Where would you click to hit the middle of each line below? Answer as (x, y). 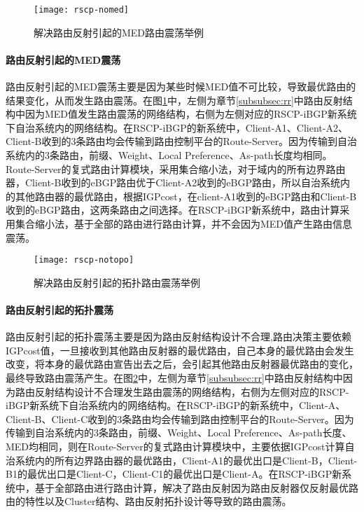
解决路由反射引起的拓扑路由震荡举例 (117, 282)
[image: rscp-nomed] (82, 10)
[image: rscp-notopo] (84, 260)
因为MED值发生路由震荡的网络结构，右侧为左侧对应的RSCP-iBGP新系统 (191, 114)
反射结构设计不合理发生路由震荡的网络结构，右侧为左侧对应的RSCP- (192, 391)
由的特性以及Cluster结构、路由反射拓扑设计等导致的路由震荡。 (149, 501)
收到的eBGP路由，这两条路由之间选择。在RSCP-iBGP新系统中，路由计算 (173, 210)
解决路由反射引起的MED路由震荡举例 (119, 32)
